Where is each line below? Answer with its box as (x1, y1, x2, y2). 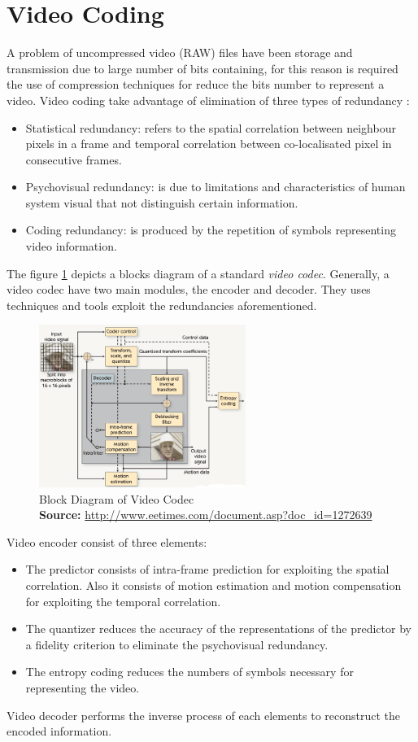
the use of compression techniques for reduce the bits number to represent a (7, 76, 385, 93)
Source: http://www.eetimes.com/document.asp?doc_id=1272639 (39, 506, 372, 523)
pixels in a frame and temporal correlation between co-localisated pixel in (25, 135, 392, 152)
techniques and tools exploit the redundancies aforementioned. (7, 296, 317, 313)
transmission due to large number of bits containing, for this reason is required (7, 59, 398, 76)
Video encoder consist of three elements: (7, 533, 207, 550)
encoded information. (7, 722, 112, 740)
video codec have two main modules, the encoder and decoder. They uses (7, 281, 371, 298)
